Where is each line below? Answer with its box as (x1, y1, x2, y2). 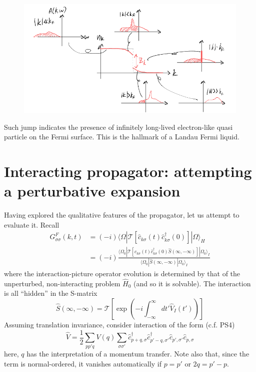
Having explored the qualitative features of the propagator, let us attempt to (4, 210, 239, 220)
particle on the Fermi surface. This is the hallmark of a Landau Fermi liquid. (4, 131, 239, 142)
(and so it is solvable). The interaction (133, 278, 251, 288)
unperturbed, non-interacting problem (4, 278, 120, 288)
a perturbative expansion (4, 180, 180, 201)
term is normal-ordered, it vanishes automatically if (4, 358, 161, 368)
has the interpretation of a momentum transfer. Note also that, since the (26, 348, 249, 359)
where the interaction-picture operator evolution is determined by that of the (4, 268, 240, 278)
